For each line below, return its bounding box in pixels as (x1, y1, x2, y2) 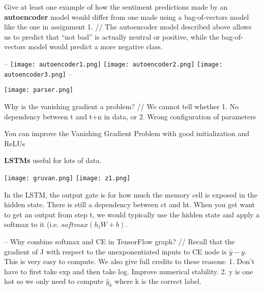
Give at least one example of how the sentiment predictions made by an (4, 2, 228, 12)
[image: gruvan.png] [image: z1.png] (4, 174, 131, 182)
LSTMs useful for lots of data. (4, 155, 102, 166)
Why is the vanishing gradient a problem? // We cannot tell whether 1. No (4, 101, 239, 111)
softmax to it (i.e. (4, 219, 59, 230)
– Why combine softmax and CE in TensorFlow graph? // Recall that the (4, 236, 235, 246)
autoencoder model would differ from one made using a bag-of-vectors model (4, 11, 249, 22)
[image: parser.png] (4, 86, 74, 94)
